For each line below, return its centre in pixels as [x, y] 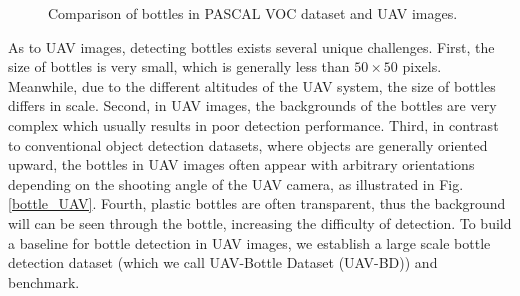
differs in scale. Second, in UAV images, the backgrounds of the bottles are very [252, 105]
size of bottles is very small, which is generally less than [179, 66]
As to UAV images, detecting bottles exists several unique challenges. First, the [251, 46]
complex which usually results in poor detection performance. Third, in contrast [253, 124]
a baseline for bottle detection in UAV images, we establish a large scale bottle [249, 242]
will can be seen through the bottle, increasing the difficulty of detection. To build [260, 222]
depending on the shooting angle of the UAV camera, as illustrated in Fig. [236, 183]
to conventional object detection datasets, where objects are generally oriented [248, 144]
